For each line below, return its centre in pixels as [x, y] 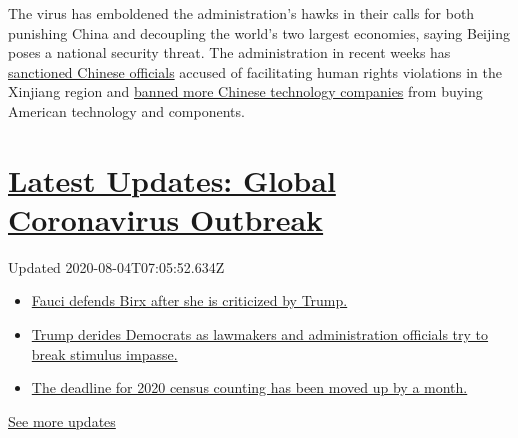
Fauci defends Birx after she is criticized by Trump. [189, 300]
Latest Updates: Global [172, 179]
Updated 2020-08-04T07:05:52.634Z [116, 266]
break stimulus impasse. [104, 353]
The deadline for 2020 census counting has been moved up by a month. [249, 387]
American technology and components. [126, 110]
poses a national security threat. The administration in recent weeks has [229, 52]
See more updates [62, 420]
